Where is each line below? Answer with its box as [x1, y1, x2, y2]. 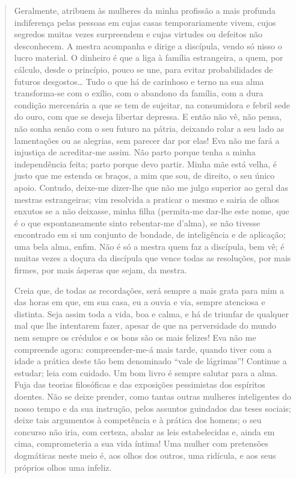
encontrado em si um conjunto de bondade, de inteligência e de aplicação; [14, 228, 286, 241]
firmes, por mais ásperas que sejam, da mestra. [14, 264, 187, 276]
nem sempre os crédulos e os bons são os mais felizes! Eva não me [14, 331, 256, 344]
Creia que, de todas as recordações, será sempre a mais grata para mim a [14, 284, 285, 296]
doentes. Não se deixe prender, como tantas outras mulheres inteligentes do [14, 390, 292, 402]
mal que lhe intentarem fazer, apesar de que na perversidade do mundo [14, 319, 276, 332]
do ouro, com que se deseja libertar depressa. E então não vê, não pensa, [14, 110, 282, 123]
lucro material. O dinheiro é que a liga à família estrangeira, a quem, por [14, 51, 283, 64]
